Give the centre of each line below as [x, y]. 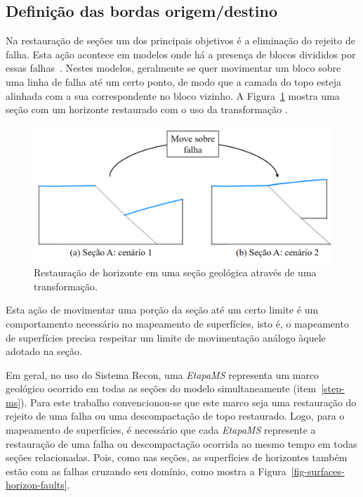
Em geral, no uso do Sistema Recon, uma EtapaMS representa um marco [163, 374]
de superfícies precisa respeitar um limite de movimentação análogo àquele [166, 337]
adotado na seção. [44, 351]
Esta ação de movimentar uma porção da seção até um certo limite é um [162, 310]
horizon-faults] [37, 485]
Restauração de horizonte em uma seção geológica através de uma [175, 272]
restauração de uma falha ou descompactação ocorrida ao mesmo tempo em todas [181, 443]
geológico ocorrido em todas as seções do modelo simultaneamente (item [161, 388]
